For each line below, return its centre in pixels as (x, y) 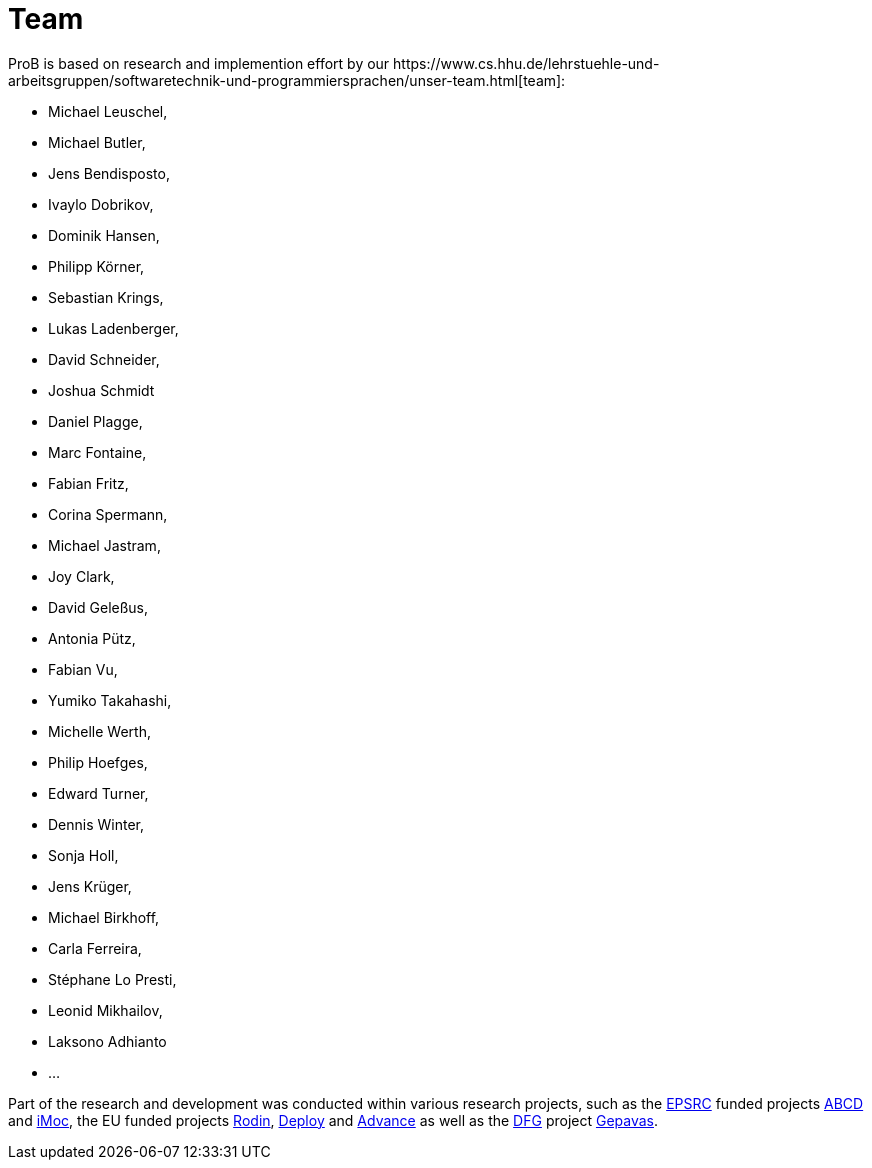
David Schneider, (104, 359)
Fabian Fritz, (88, 483)
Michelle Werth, (99, 731)
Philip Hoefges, (98, 762)
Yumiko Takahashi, (110, 700)
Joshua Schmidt (101, 390)
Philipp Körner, (96, 266)
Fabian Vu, (83, 669)
